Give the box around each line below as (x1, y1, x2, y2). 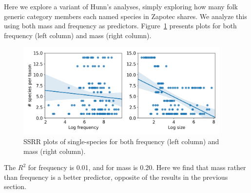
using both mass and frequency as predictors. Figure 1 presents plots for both (4, 21, 237, 31)
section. (4, 181, 26, 192)
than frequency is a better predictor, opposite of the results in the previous (4, 172, 228, 182)
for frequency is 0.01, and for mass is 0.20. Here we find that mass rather (28, 162, 246, 172)
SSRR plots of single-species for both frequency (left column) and (23, 136, 219, 146)
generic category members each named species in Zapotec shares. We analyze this (4, 11, 247, 21)
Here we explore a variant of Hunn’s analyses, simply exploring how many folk (4, 1, 238, 11)
